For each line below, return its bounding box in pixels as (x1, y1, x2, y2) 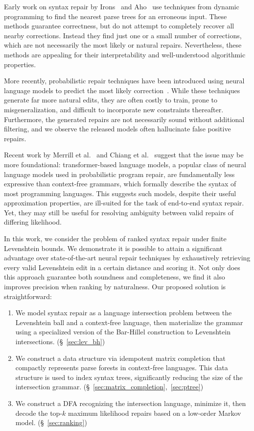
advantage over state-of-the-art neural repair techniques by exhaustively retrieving (4, 253, 251, 263)
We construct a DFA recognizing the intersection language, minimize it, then (15, 398, 246, 408)
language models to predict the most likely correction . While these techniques (4, 85, 240, 95)
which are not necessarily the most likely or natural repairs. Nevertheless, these (4, 40, 242, 50)
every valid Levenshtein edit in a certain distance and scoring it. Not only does (4, 262, 240, 272)
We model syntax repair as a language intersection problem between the (15, 307, 232, 318)
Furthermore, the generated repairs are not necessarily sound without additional (4, 114, 245, 124)
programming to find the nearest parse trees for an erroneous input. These (4, 11, 227, 21)
